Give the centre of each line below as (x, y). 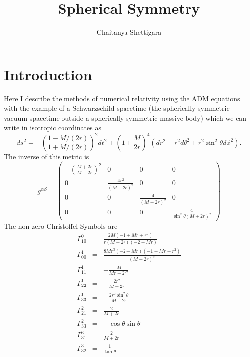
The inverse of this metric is (47, 156)
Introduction (48, 74)
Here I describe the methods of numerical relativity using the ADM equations (122, 98)
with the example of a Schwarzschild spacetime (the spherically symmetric (117, 108)
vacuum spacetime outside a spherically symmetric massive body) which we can (125, 117)
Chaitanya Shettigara (129, 32)
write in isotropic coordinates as (53, 127)
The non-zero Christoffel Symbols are (61, 226)
